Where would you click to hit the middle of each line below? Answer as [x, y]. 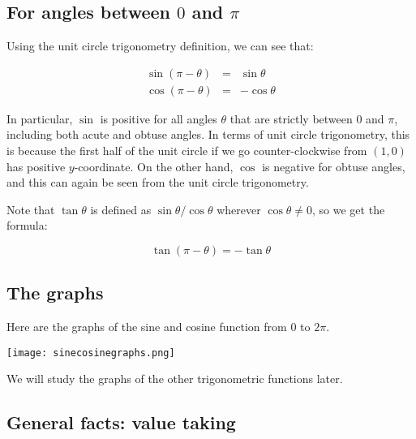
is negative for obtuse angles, [334, 166]
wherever [239, 209]
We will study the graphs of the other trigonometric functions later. [175, 379]
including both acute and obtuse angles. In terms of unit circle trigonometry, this [208, 134]
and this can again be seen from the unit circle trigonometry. [158, 182]
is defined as [121, 209]
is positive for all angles [159, 118]
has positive [36, 166]
